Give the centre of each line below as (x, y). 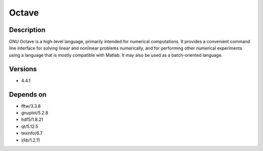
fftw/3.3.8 (31, 106)
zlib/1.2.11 (30, 140)
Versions (23, 69)
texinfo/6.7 (32, 133)
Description (27, 30)
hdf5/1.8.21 (32, 119)
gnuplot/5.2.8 (35, 113)
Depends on (28, 94)
